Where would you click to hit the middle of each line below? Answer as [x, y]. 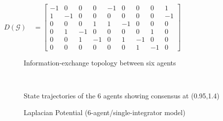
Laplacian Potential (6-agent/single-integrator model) [105, 112]
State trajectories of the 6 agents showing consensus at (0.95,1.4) [122, 96]
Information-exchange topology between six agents [100, 63]
